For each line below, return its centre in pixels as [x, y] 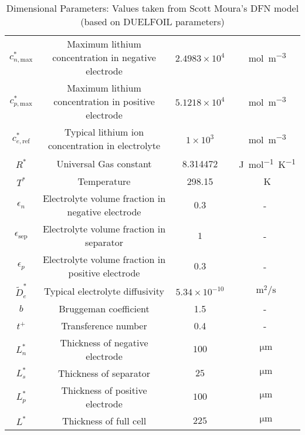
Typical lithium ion [104, 132]
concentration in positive [104, 101]
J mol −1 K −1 [267, 163]
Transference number [104, 325]
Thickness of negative [104, 342]
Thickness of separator [104, 373]
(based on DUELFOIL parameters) [152, 21]
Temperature [104, 181]
